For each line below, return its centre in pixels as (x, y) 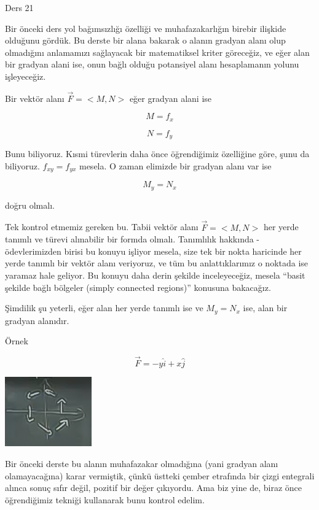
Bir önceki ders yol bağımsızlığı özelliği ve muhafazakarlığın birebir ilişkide (146, 28)
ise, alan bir (265, 308)
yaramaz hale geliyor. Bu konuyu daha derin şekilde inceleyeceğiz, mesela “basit (155, 275)
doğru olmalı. (30, 205)
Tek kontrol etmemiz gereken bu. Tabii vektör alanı (102, 227)
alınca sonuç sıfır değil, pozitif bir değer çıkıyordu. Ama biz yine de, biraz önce (153, 488)
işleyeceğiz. (26, 76)
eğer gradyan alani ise (171, 98)
